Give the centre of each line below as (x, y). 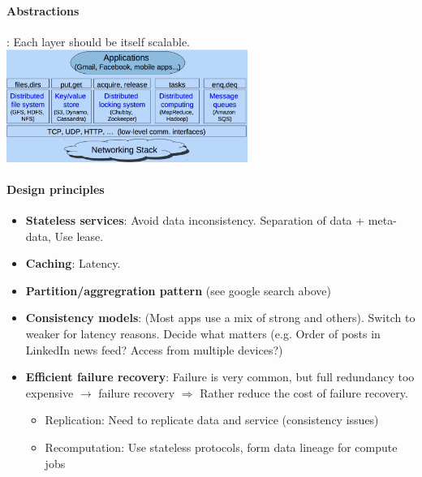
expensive (50, 392)
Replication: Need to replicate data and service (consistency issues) (212, 420)
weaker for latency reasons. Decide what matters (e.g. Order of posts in (203, 333)
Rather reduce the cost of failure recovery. (304, 392)
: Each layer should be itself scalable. (99, 41)
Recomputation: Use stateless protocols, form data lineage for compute (221, 447)
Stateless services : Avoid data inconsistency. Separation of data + (195, 220)
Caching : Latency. (73, 263)
